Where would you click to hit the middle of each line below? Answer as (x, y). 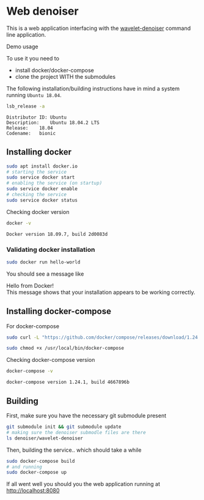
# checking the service (37, 194)
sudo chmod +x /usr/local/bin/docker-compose (65, 348)
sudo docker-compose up (37, 472)
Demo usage (22, 46)
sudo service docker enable (42, 189)
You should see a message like (45, 274)
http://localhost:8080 (33, 491)
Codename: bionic (31, 133)
